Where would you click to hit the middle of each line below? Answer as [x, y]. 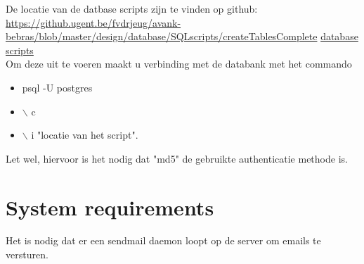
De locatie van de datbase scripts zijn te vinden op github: [132, 8]
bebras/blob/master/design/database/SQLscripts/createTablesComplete [162, 36]
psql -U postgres [57, 87]
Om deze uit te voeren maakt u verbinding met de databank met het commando [179, 64]
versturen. [27, 254]
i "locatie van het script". [85, 135]
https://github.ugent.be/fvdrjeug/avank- [93, 22]
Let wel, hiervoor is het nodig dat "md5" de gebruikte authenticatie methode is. [177, 158]
